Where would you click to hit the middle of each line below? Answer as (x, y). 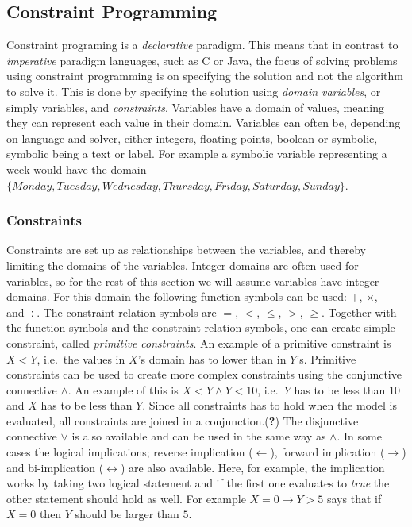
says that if (354, 498)
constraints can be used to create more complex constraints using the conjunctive (204, 374)
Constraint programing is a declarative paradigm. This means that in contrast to (202, 45)
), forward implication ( (327, 452)
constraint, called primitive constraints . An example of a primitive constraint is (199, 342)
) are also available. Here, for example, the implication (252, 467)
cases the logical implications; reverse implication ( (130, 452)
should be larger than (127, 514)
